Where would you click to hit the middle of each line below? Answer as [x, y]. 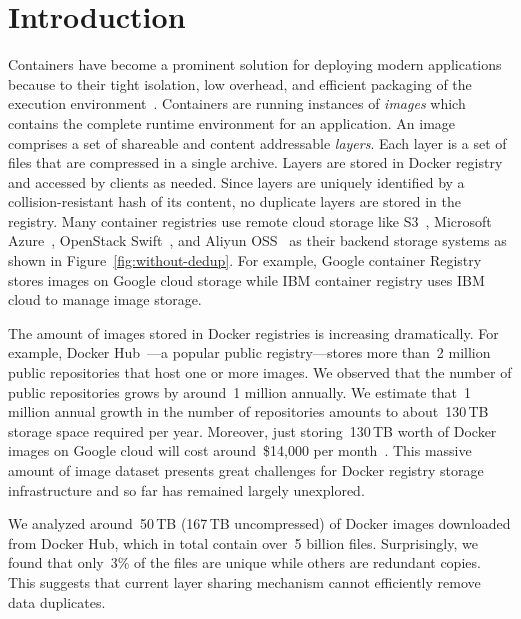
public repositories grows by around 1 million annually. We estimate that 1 [239, 391]
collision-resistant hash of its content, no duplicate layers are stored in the [234, 201]
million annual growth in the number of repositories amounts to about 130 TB [248, 411]
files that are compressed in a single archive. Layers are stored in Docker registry [255, 162]
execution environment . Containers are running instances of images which [237, 103]
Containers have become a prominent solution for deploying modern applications [255, 64]
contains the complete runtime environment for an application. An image [232, 122]
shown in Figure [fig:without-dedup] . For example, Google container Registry [245, 260]
